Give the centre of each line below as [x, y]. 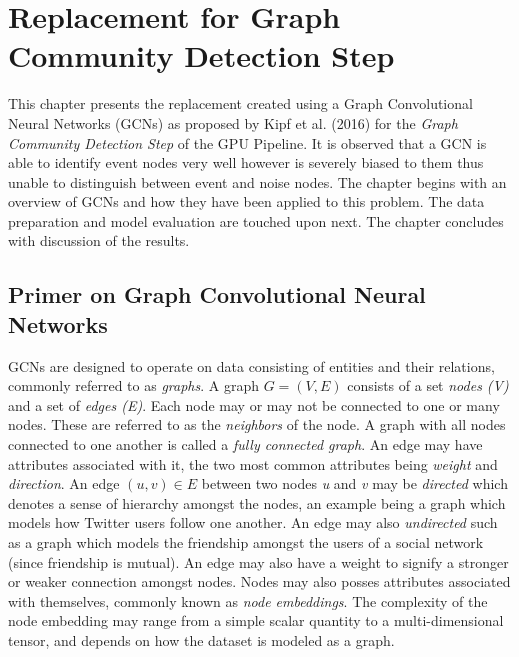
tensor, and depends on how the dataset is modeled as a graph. [201, 639]
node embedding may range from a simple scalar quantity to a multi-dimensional [256, 620]
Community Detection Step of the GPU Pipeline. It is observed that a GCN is [247, 142]
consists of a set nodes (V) [428, 385]
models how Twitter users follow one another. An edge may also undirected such [253, 522]
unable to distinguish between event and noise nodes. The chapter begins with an [257, 181]
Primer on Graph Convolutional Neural [217, 294]
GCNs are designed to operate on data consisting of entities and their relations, [251, 365]
